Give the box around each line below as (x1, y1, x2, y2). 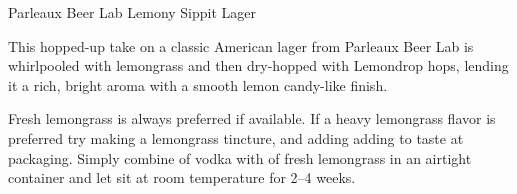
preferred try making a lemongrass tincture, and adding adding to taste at (8, 127, 464, 148)
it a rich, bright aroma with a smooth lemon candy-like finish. (8, 74, 388, 95)
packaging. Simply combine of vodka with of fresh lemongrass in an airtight (8, 147, 472, 168)
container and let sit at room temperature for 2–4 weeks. (8, 167, 356, 188)
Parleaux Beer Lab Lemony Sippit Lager (8, 2, 257, 22)
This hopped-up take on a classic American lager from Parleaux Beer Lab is (8, 35, 474, 56)
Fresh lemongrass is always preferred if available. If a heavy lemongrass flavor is (8, 108, 496, 129)
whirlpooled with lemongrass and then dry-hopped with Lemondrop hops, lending (8, 55, 509, 76)
